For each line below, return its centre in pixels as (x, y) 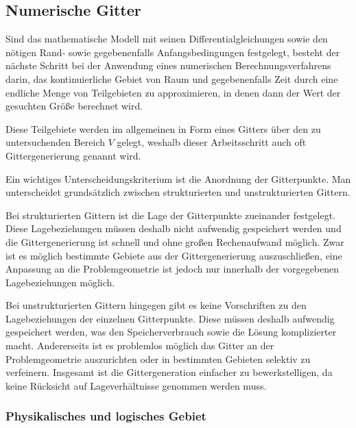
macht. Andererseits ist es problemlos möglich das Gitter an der (140, 345)
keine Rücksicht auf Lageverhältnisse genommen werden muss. (136, 385)
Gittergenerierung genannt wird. (73, 155)
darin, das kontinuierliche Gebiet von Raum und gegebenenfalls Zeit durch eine (172, 78)
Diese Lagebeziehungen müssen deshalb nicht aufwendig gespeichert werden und (174, 228)
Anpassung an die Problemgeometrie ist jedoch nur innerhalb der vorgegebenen (173, 269)
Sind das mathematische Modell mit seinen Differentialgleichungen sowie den (167, 39)
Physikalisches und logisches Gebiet (106, 416)
